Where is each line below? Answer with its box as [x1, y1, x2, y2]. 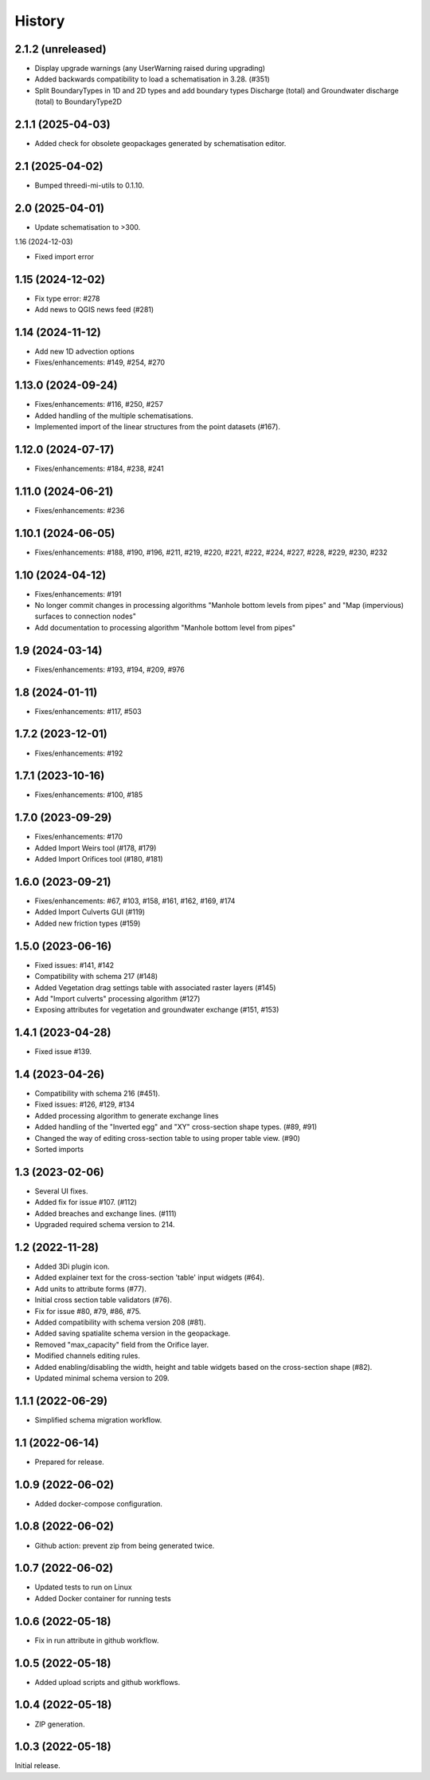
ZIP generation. [34, 1719, 85, 1729]
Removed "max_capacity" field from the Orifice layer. [34, 1340, 209, 1349]
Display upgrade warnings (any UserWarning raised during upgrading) [34, 64, 266, 73]
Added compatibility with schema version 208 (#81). [34, 1317, 206, 1327]
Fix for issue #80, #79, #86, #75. [34, 1306, 142, 1316]
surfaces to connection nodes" [34, 611, 137, 622]
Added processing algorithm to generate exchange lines [34, 1111, 219, 1120]
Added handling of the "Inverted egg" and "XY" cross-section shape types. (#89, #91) [34, 1122, 318, 1132]
